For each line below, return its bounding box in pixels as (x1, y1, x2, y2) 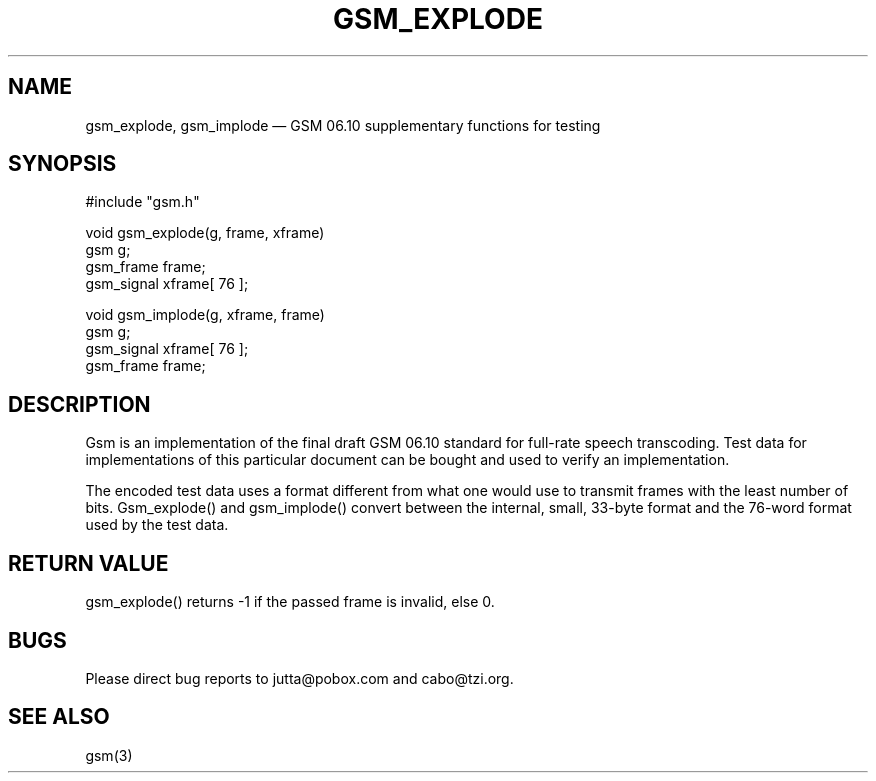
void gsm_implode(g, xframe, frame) (85, 306, 325, 324)
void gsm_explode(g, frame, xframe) (85, 224, 325, 242)
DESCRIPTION (8, 391, 151, 417)
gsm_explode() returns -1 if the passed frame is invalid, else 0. (85, 593, 495, 611)
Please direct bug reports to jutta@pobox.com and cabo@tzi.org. (85, 669, 514, 687)
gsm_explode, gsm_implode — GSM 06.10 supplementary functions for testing (85, 116, 601, 134)
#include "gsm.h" (85, 193, 200, 211)
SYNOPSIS (8, 151, 117, 177)
